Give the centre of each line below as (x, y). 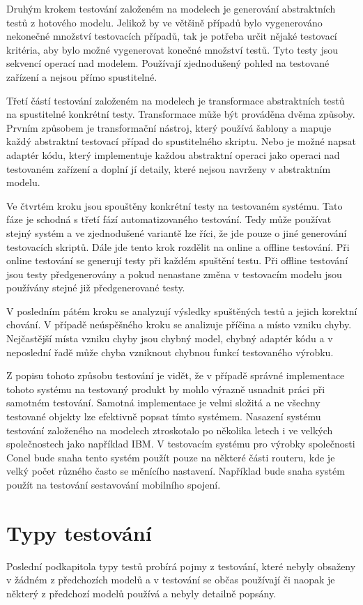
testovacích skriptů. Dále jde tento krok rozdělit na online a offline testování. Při (178, 246)
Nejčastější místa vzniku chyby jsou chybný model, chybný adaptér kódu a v (170, 338)
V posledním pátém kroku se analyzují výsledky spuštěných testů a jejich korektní (182, 311)
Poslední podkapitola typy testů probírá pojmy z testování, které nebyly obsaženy (181, 566)
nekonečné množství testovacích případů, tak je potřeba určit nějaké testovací (172, 36)
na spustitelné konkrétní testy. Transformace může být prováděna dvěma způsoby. (181, 114)
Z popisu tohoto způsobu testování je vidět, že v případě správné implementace (176, 375)
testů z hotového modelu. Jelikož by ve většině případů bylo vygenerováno (164, 22)
